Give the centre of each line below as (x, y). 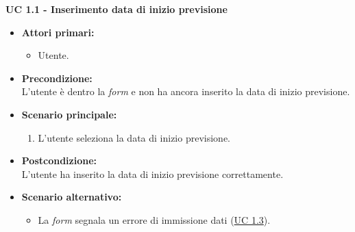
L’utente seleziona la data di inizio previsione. (134, 137)
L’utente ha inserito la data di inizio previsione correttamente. (152, 173)
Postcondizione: (59, 160)
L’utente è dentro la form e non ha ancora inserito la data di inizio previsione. (186, 91)
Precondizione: (57, 78)
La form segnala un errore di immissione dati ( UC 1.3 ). (154, 219)
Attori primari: (58, 32)
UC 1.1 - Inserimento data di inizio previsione (117, 9)
